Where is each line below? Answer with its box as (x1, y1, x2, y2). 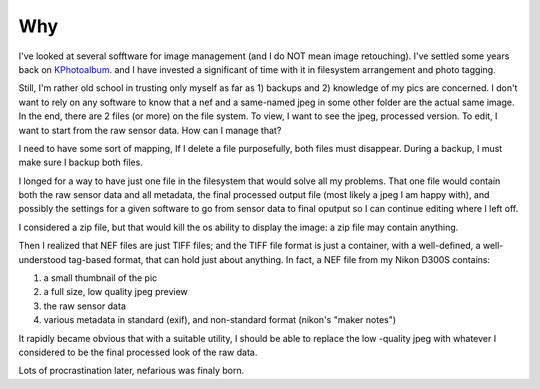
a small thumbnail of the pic (43, 272, 158, 284)
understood (18, 253, 67, 265)
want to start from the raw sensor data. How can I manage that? (18, 124, 282, 136)
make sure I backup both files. (18, 156, 144, 169)
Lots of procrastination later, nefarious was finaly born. (18, 365, 245, 377)
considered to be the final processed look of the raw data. (18, 346, 258, 358)
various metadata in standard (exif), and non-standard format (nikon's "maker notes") (43, 314, 397, 326)
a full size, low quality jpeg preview (43, 286, 189, 298)
